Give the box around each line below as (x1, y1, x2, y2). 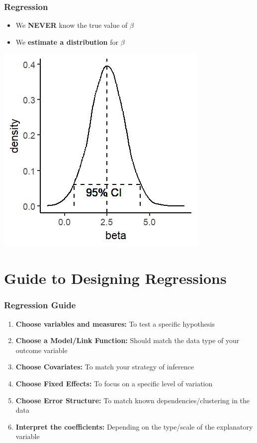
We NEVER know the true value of (15, 20, 128, 30)
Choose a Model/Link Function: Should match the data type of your (15, 335, 240, 346)
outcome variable (15, 345, 68, 355)
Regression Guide (4, 299, 76, 311)
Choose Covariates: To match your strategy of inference (15, 361, 194, 372)
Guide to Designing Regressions (4, 268, 227, 288)
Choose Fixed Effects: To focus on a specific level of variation (15, 378, 213, 388)
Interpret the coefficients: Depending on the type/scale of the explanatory (15, 421, 253, 432)
